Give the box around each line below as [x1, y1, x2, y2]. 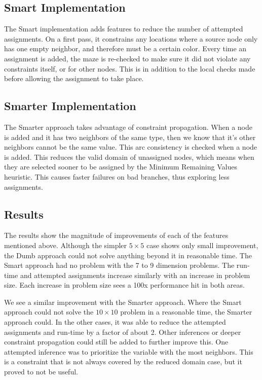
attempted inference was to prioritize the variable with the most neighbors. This [4, 346, 253, 357]
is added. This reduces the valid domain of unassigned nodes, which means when [4, 151, 254, 162]
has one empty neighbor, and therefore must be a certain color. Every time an [4, 43, 247, 54]
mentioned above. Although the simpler [4, 239, 127, 250]
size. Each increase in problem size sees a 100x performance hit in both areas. [4, 280, 245, 290]
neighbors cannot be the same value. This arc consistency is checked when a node [4, 142, 257, 152]
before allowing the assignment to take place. [4, 73, 144, 84]
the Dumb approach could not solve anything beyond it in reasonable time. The [4, 250, 252, 260]
